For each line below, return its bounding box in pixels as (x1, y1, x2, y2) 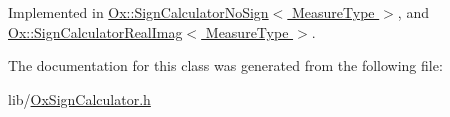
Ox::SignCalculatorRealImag (8, 21, 183, 42)
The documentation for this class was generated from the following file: (8, 55, 443, 76)
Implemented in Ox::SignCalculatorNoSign (8, 2, 269, 22)
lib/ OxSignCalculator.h (8, 88, 151, 109)
